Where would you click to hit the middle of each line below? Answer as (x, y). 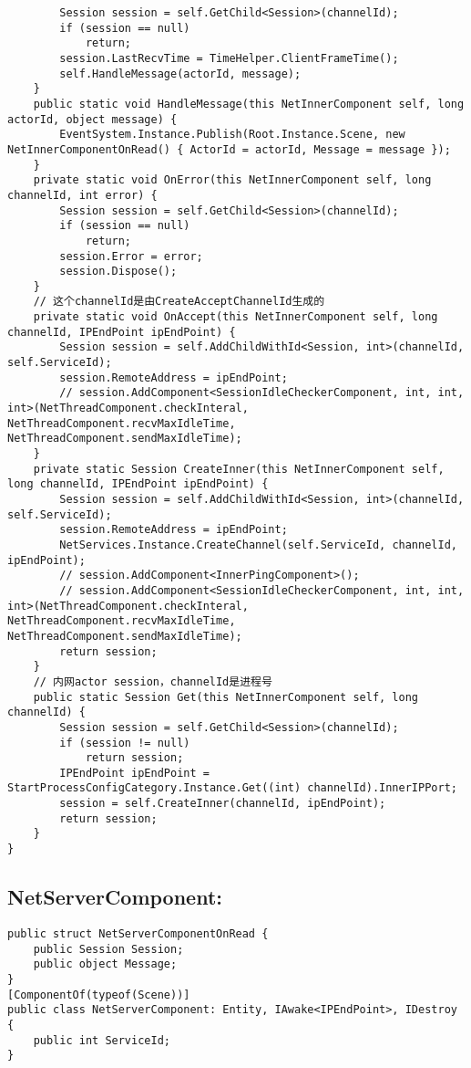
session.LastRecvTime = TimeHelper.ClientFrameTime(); (229, 58)
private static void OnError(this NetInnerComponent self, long (232, 180)
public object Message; (105, 964)
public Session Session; (108, 949)
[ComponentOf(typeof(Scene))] (99, 995)
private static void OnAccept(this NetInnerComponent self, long (235, 317)
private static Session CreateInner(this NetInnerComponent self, (239, 469)
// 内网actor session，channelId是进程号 (153, 681)
